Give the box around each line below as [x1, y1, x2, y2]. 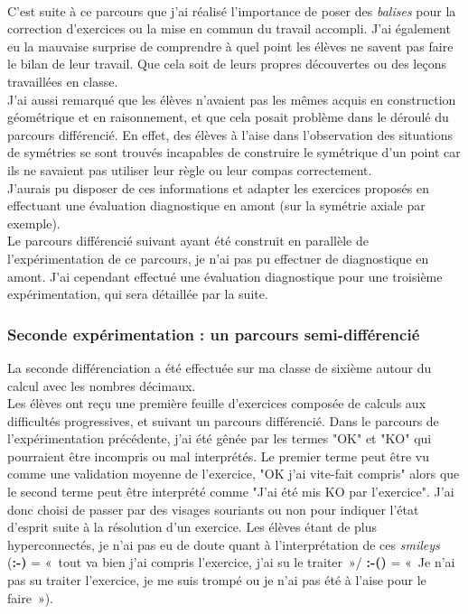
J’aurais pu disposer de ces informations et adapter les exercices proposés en [7, 178, 429, 197]
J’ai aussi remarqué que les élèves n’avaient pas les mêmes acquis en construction [7, 89, 456, 108]
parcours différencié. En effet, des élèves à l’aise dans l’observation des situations [7, 125, 453, 144]
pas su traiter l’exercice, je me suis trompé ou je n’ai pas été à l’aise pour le [7, 571, 426, 590]
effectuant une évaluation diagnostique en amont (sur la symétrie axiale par [7, 196, 426, 215]
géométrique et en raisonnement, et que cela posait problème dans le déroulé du [7, 107, 449, 126]
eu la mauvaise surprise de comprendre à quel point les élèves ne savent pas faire [7, 36, 454, 55]
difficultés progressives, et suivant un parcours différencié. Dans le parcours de [7, 411, 439, 430]
